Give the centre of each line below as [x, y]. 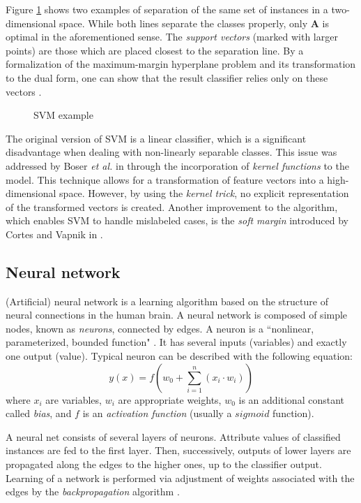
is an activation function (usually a [157, 413]
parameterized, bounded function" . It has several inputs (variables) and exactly [176, 342]
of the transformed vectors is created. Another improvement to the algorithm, [172, 206]
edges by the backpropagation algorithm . [93, 491]
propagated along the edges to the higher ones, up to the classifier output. [164, 464]
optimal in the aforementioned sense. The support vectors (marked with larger [172, 37]
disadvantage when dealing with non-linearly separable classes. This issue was [171, 152]
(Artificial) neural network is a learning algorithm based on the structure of [167, 301]
